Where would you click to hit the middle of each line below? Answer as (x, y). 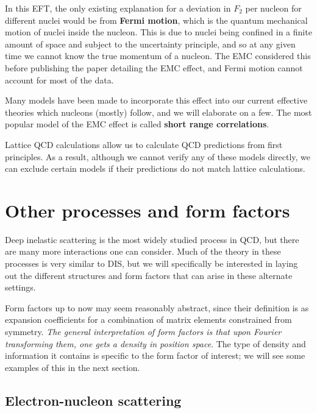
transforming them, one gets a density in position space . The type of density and (155, 343)
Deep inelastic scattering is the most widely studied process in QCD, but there (152, 239)
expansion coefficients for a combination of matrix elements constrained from (148, 319)
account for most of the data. (59, 79)
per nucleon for (273, 8)
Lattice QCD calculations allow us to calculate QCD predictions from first (144, 144)
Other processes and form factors (148, 210)
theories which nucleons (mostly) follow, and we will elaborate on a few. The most (158, 112)
